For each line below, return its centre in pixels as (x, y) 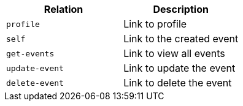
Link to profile (155, 24)
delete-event (35, 83)
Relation (64, 9)
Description (181, 9)
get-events (30, 53)
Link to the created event (181, 39)
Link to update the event (179, 68)
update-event (35, 68)
